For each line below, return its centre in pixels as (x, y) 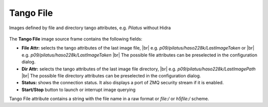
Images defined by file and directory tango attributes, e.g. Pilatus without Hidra (90, 28)
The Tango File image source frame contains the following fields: (76, 39)
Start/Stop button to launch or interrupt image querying (79, 90)
